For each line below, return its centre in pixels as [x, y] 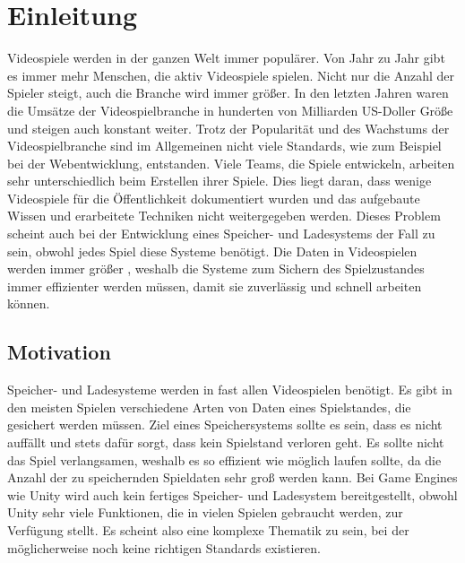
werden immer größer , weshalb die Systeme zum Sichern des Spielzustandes [216, 269]
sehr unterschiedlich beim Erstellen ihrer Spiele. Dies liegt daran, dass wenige [220, 181]
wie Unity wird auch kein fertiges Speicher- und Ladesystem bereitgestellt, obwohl [232, 494]
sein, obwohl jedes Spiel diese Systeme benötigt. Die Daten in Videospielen [212, 251]
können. [29, 303]
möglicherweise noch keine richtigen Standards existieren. [164, 547]
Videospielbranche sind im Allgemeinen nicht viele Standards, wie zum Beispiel [224, 146]
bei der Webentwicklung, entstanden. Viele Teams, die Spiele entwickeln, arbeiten [231, 163]
